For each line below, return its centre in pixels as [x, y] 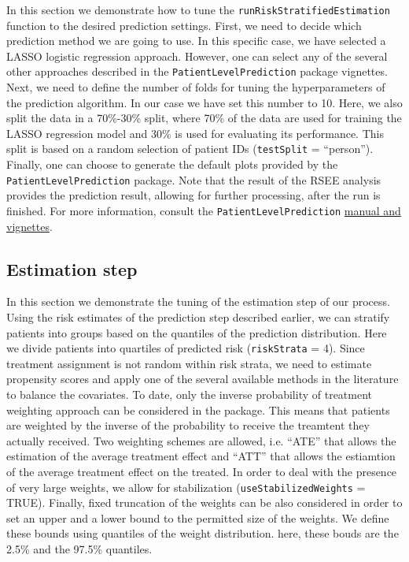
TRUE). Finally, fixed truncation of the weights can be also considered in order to [204, 502]
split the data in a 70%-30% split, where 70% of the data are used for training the [204, 118]
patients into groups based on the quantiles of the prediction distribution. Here [197, 332]
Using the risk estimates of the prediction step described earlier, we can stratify [198, 317]
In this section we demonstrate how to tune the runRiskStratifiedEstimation [198, 9]
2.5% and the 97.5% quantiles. [79, 549]
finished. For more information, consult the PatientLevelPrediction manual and [204, 210]
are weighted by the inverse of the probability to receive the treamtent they [188, 425]
